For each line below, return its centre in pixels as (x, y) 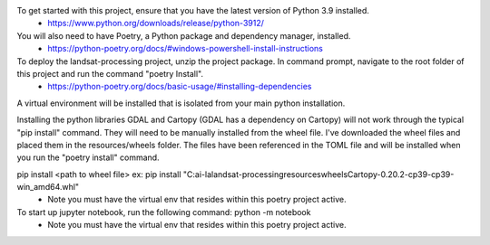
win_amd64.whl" (48, 187)
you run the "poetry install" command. (88, 157)
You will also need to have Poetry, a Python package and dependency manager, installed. (184, 35)
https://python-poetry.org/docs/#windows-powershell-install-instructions (186, 49)
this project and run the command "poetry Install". (110, 73)
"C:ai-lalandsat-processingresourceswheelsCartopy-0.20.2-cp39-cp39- (318, 174)
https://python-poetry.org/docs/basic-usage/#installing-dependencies (180, 87)
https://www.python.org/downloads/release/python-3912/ (156, 24)
